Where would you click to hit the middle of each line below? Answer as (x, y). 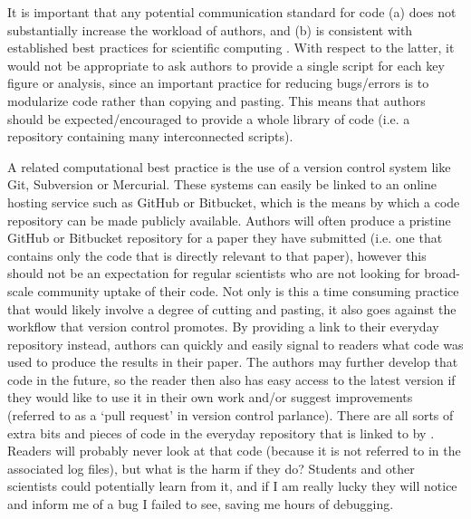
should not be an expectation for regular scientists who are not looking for (214, 273)
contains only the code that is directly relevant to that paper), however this (217, 255)
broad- (442, 273)
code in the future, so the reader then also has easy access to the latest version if (231, 379)
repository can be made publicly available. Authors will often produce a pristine (229, 220)
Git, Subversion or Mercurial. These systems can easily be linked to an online (222, 184)
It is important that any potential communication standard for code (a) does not (232, 12)
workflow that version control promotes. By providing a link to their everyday (223, 327)
